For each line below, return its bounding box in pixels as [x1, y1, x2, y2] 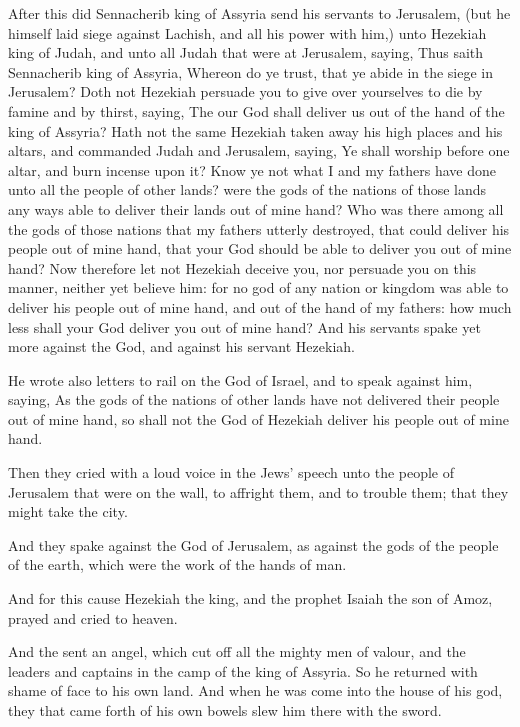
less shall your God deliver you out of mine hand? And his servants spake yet [8, 316, 481, 337]
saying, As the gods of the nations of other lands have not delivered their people [8, 389, 500, 410]
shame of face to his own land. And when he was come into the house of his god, [8, 680, 503, 701]
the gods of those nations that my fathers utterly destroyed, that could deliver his [8, 218, 510, 239]
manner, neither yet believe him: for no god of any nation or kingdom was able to [8, 277, 509, 298]
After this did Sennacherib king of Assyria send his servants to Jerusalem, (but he [8, 3, 511, 23]
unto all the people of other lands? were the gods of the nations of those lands [8, 179, 487, 200]
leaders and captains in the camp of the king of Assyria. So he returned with [8, 660, 478, 681]
